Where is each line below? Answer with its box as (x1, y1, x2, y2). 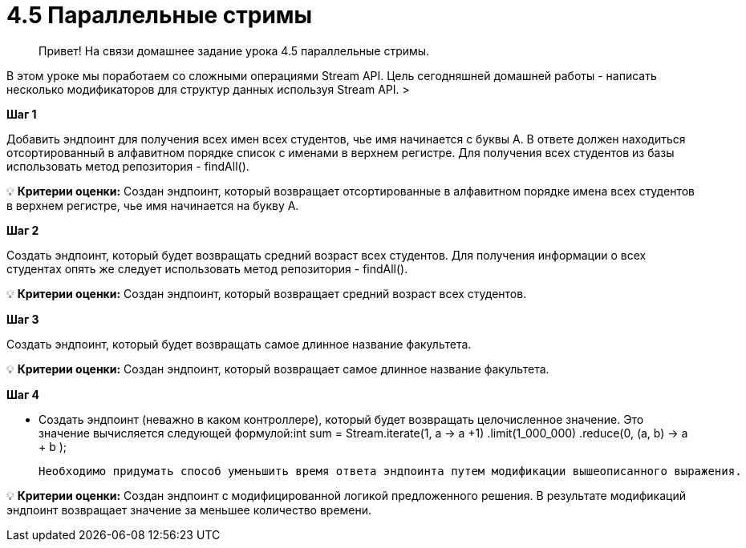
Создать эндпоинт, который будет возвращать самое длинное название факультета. (6, 336, 472, 351)
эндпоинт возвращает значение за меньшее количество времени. (6, 502, 372, 517)
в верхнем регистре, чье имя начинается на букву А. (6, 198, 299, 212)
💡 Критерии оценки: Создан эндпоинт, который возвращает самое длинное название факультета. (6, 361, 549, 376)
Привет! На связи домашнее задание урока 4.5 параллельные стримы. (39, 43, 430, 58)
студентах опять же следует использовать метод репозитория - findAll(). (6, 261, 408, 276)
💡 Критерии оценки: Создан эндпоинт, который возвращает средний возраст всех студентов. (6, 286, 527, 300)
